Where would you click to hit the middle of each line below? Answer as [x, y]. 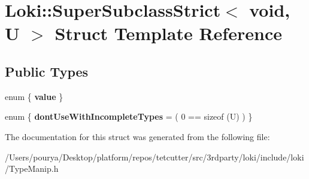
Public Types [47, 71]
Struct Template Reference [168, 33]
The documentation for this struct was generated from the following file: [137, 136]
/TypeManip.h [32, 169]
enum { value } [34, 96]
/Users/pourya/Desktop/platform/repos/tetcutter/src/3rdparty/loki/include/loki [154, 157]
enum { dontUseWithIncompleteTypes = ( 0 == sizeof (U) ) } [129, 116]
